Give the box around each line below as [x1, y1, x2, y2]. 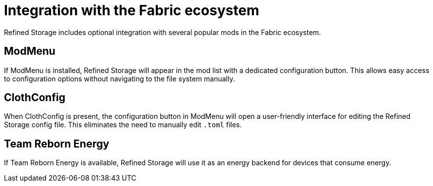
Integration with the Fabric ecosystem [4, 2, 259, 19]
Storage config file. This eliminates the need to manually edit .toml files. [4, 120, 242, 129]
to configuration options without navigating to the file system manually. [4, 74, 235, 83]
